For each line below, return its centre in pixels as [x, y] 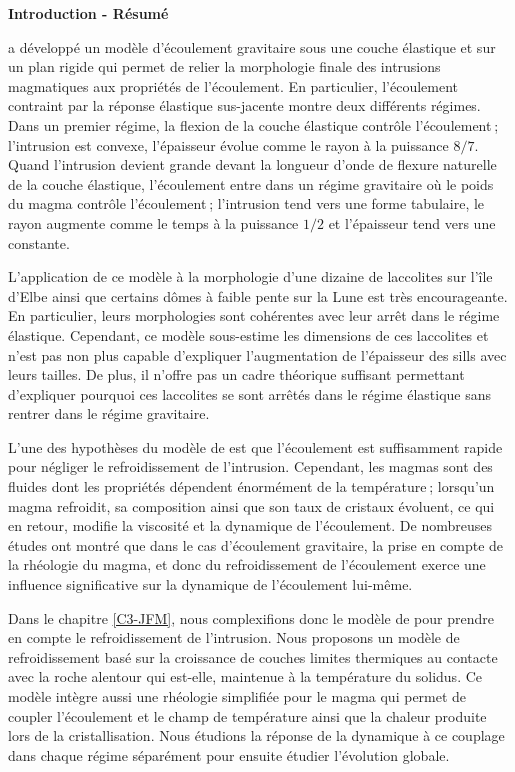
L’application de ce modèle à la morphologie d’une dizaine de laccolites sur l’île [250, 276]
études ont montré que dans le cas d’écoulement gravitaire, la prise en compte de [256, 544]
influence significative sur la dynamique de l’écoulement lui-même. [210, 584]
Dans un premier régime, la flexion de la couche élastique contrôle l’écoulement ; [253, 124]
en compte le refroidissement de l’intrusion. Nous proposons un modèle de [234, 637]
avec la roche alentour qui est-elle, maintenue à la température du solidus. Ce [245, 676]
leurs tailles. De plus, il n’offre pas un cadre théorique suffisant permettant [236, 374]
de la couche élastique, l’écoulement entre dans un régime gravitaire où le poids [251, 183]
